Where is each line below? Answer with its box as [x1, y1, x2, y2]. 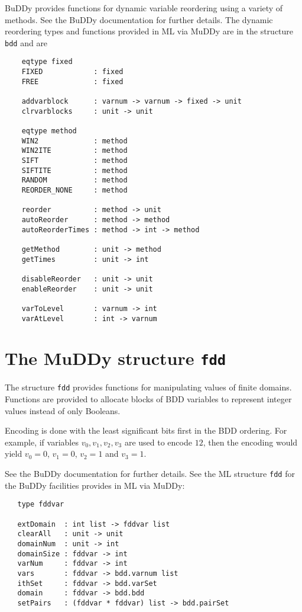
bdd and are [5, 36, 48, 49]
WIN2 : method [21, 136, 128, 145]
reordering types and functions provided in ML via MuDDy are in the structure [5, 25, 294, 37]
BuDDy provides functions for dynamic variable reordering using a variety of [5, 2, 283, 14]
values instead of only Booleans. [5, 404, 121, 416]
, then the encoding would [203, 435, 298, 448]
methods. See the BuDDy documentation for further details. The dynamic [5, 13, 273, 25]
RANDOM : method [21, 176, 128, 185]
